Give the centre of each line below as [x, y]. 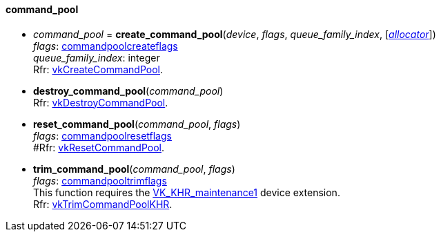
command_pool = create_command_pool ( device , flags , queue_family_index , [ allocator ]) [235, 34]
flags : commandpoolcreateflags [106, 46]
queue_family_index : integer [97, 57]
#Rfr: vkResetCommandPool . [99, 147]
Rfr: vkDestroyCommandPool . [101, 102]
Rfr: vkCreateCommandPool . [98, 69]
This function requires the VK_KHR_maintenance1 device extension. [187, 192]
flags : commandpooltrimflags [100, 180]
